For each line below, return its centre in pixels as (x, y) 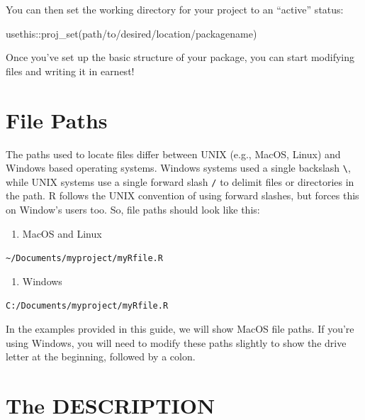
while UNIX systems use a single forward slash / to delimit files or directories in (180, 181)
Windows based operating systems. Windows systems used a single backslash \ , (178, 168)
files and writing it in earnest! (70, 71)
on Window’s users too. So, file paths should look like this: (133, 209)
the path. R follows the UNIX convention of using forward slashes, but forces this (182, 195)
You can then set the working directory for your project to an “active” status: (175, 9)
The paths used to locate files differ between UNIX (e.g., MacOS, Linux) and (173, 154)
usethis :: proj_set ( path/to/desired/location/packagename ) (131, 33)
